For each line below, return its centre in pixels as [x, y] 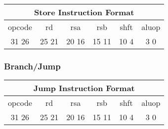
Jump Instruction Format [84, 88]
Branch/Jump [32, 66]
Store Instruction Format [84, 12]
